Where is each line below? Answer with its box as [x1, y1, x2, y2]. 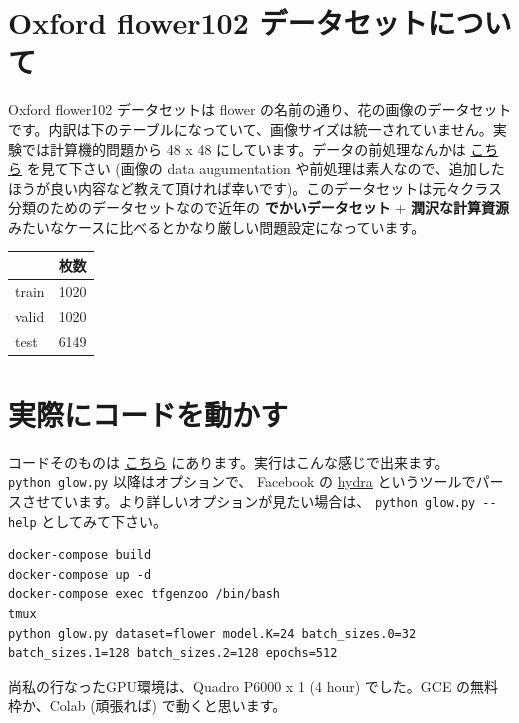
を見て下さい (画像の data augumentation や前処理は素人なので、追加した [26, 158, 505, 179]
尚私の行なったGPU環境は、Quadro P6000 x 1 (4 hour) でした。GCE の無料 [8, 675, 499, 696]
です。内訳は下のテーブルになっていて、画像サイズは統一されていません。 [8, 118, 493, 139]
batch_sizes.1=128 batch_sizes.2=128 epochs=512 [8, 646, 338, 661]
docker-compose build [8, 548, 152, 563]
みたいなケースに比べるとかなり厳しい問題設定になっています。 [8, 216, 426, 237]
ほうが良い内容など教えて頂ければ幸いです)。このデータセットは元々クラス [8, 177, 503, 198]
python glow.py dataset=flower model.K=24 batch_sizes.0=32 [8, 626, 417, 641]
